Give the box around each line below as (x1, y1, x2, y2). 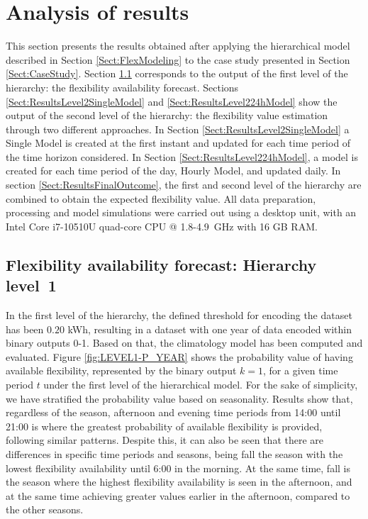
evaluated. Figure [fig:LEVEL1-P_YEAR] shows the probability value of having (6, 349, 353, 364)
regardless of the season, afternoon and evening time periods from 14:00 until (6, 405, 341, 420)
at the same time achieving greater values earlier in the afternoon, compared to (6, 488, 350, 503)
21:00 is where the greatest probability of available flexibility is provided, (6, 418, 323, 433)
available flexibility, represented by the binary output (6, 363, 237, 378)
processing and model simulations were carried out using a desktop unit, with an (6, 205, 357, 220)
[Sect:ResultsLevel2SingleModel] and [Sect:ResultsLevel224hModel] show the (6, 94, 338, 108)
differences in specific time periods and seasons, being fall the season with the (6, 446, 343, 461)
